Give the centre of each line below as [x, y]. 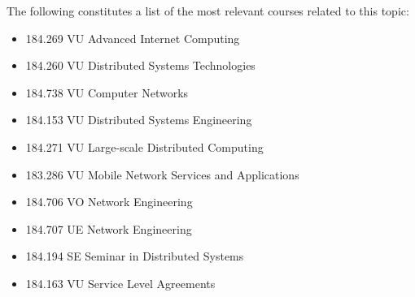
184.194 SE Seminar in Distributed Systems [135, 256]
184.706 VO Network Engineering [109, 202]
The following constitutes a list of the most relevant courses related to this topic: [208, 11]
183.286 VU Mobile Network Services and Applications [162, 174]
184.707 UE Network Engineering [109, 228]
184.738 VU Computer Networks [107, 92]
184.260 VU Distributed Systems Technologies [140, 65]
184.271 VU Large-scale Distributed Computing [144, 146]
